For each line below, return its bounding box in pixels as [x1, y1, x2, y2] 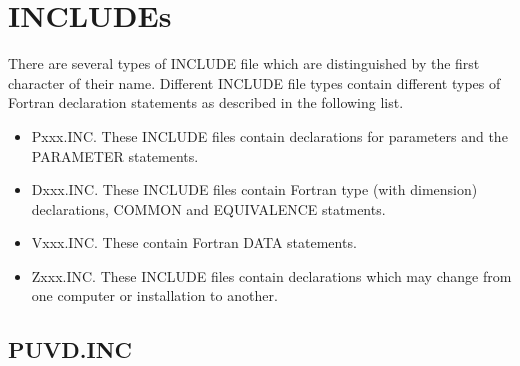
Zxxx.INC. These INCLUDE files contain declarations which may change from [31, 265, 512, 286]
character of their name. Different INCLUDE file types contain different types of [8, 72, 501, 93]
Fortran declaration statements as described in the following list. [8, 92, 404, 113]
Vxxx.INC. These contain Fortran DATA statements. [31, 232, 357, 253]
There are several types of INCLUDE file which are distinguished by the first [8, 53, 480, 74]
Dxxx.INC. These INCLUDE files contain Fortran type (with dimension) [31, 179, 478, 200]
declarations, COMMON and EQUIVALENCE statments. [31, 198, 386, 219]
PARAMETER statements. [31, 145, 199, 166]
